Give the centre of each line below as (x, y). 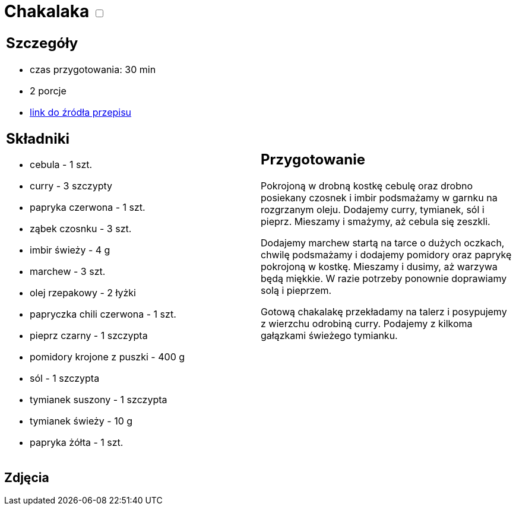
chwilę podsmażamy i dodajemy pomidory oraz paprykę (386, 255)
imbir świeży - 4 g (70, 250)
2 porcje (48, 91)
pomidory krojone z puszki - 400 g (107, 357)
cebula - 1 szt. (61, 165)
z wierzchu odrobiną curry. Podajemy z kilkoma (367, 324)
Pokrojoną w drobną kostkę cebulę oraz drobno (367, 186)
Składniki (38, 138)
